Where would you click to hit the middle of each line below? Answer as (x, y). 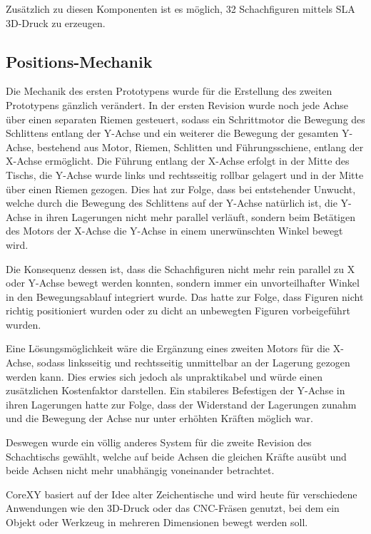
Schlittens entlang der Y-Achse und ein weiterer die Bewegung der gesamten (172, 133)
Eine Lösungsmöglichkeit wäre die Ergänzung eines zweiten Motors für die (168, 348)
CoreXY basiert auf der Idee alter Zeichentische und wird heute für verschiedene (182, 494)
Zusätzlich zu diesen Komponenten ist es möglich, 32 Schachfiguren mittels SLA (181, 9)
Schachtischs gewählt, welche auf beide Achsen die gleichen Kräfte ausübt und (176, 456)
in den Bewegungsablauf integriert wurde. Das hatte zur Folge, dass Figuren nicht (185, 296)
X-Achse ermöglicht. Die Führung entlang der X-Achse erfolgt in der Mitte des (178, 161)
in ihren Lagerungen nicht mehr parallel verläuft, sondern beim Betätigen (195, 216)
